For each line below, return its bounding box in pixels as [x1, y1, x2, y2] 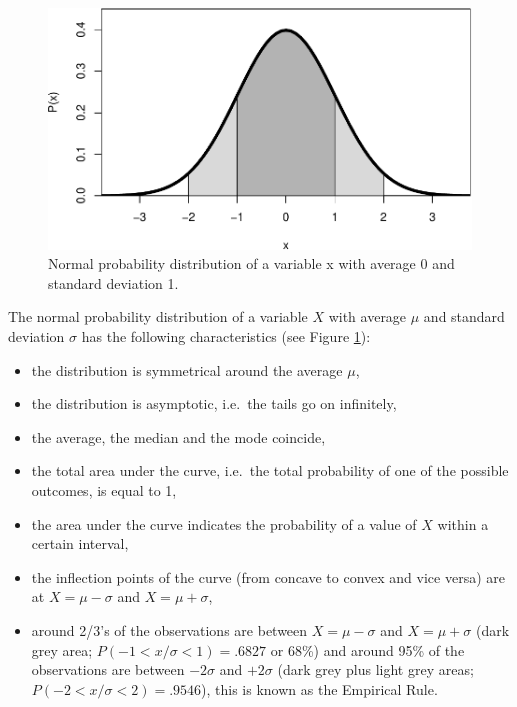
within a [437, 513, 489, 534]
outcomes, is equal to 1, [31, 480, 177, 501]
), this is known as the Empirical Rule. [201, 678, 438, 699]
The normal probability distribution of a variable [8, 306, 308, 327]
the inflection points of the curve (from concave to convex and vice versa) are [31, 566, 505, 587]
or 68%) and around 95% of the [270, 639, 465, 660]
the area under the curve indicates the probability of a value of [31, 513, 417, 534]
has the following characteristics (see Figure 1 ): [81, 326, 371, 347]
